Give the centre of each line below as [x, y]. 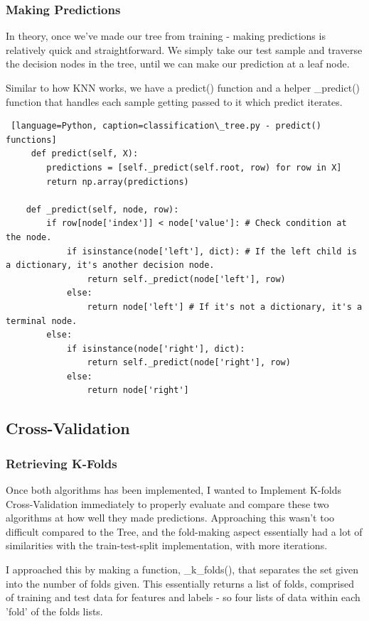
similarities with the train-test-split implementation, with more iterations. [167, 545]
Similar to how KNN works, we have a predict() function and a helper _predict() [183, 87]
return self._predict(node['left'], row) [186, 279]
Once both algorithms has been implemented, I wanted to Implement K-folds [173, 490]
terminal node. [42, 321]
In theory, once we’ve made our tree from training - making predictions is [166, 36]
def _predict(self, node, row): [102, 209]
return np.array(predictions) [118, 182]
